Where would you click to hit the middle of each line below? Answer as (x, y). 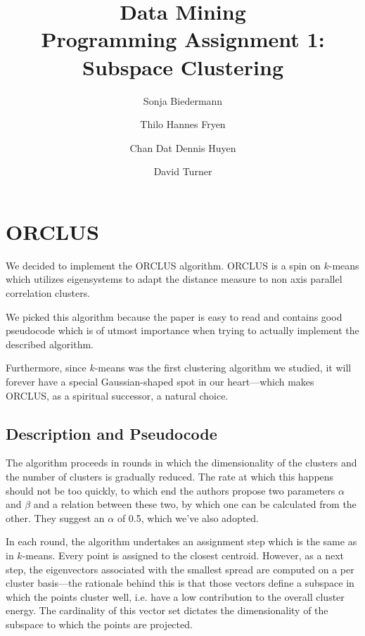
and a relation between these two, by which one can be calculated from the (195, 504)
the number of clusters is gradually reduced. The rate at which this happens (170, 476)
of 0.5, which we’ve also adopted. (188, 517)
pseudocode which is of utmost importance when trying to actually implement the (182, 330)
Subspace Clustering (183, 66)
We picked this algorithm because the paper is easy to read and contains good (174, 316)
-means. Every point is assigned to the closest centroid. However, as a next (183, 555)
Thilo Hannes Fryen (183, 124)
